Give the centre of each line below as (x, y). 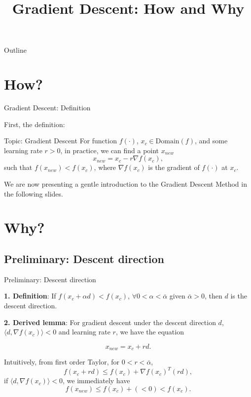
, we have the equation (150, 332)
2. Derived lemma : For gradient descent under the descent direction (110, 322)
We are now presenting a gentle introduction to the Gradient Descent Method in (125, 184)
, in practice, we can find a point (110, 150)
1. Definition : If (30, 296)
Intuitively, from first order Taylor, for (62, 362)
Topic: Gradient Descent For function (60, 141)
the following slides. (34, 193)
